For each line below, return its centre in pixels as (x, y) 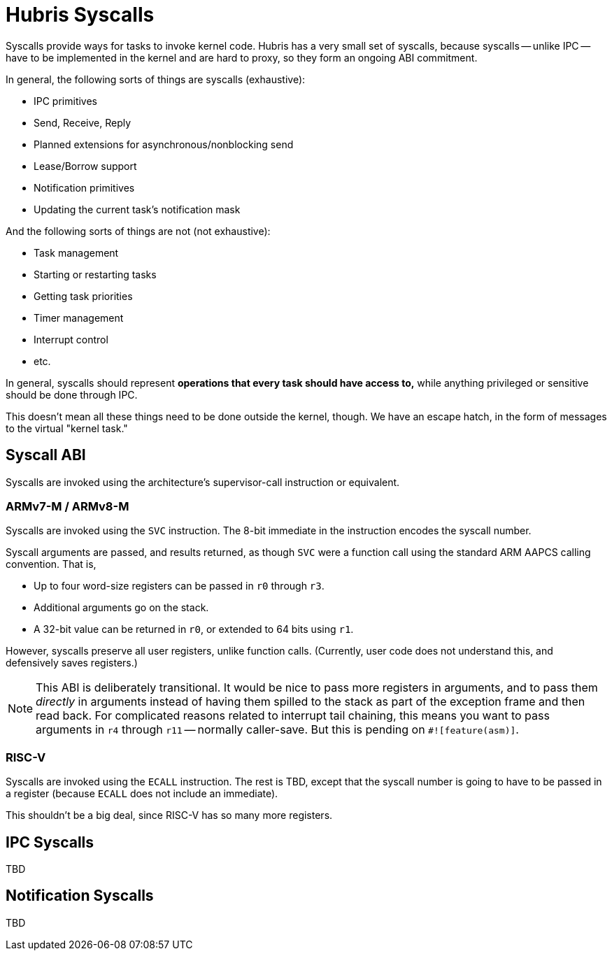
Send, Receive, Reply (83, 122)
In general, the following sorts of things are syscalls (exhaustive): (156, 79)
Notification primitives (84, 187)
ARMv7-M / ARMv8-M (67, 506)
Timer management (79, 318)
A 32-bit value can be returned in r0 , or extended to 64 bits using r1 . (194, 629)
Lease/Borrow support (85, 166)
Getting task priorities (83, 296)
